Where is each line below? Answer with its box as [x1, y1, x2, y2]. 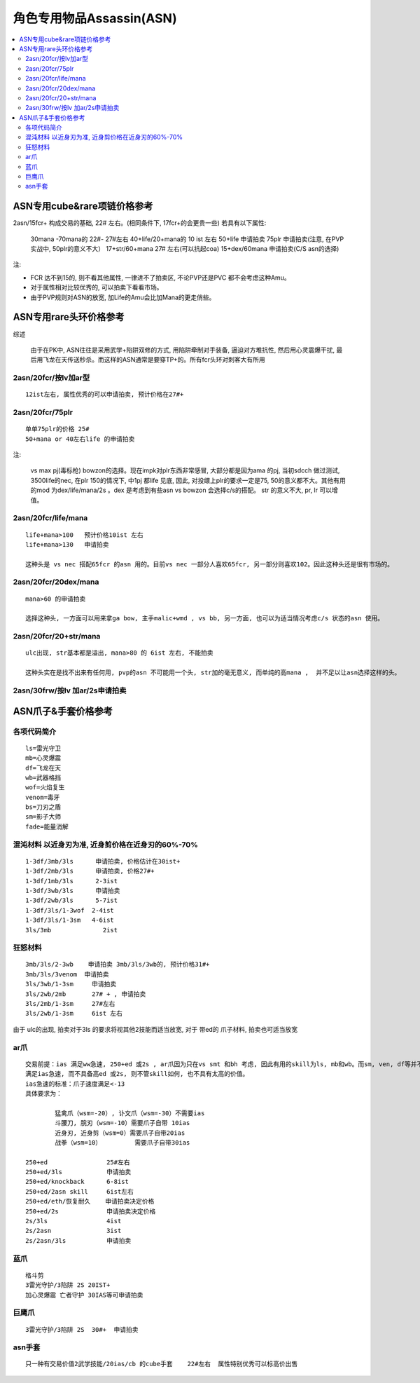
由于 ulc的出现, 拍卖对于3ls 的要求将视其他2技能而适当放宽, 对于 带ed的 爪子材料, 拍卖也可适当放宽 [13, 1025, 298, 1033]
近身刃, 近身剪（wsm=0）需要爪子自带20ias [55, 1129, 185, 1137]
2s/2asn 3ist [25, 1227, 122, 1235]
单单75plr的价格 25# [25, 425, 90, 433]
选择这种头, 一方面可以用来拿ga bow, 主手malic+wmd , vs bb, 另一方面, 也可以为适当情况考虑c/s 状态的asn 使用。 [25, 614, 384, 622]
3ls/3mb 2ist [25, 926, 118, 934]
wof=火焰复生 [25, 784, 65, 791]
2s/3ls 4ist [25, 1217, 122, 1225]
